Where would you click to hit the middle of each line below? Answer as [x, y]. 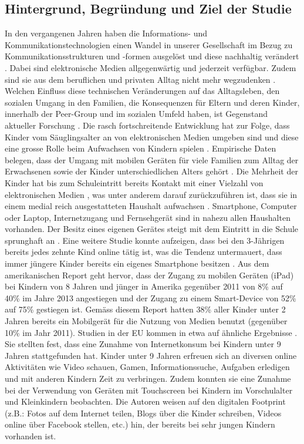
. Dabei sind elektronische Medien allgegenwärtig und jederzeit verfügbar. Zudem [151, 67]
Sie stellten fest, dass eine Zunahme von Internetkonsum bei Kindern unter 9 [143, 344]
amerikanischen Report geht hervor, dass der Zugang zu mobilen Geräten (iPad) [149, 275]
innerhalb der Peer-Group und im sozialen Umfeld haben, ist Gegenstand [136, 114]
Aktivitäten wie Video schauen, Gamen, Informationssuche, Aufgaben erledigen [147, 367]
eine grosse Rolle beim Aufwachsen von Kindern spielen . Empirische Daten [141, 148]
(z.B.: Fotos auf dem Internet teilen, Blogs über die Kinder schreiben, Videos [143, 413]
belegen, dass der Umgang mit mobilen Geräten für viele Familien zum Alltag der [152, 159]
